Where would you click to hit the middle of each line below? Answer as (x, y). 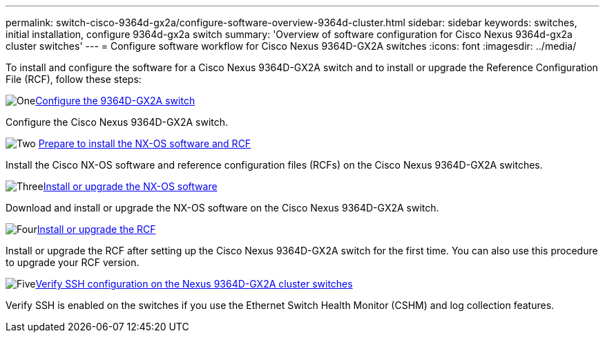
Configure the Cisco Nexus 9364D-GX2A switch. (117, 122)
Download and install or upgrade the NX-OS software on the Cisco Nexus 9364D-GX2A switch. (222, 208)
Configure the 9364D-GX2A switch (115, 101)
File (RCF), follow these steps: (74, 79)
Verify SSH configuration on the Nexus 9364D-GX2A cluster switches (194, 284)
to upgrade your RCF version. (73, 262)
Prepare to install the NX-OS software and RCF (145, 143)
